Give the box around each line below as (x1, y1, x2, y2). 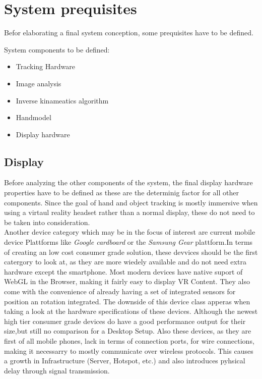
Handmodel (16, 112, 51, 123)
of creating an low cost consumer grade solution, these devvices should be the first (4, 246, 258, 257)
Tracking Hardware (16, 61, 75, 72)
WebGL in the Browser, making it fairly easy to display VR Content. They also (4, 276, 250, 287)
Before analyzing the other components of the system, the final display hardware (4, 177, 253, 188)
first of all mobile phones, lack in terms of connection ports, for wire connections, (4, 335, 254, 346)
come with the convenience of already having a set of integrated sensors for (4, 286, 236, 297)
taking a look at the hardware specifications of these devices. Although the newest (4, 306, 258, 316)
